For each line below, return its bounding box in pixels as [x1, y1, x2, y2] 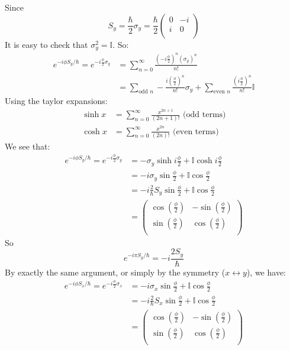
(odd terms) [183, 111, 226, 119]
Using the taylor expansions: [5, 95, 108, 107]
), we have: [246, 265, 286, 278]
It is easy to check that [5, 38, 88, 50]
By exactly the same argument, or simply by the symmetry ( [5, 265, 225, 278]
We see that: [5, 140, 50, 152]
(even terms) [173, 127, 219, 136]
